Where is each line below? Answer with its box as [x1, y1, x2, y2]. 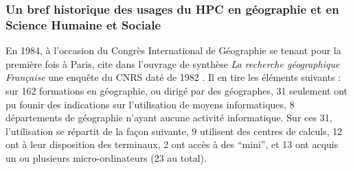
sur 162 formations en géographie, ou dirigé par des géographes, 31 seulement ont [5, 83, 348, 97]
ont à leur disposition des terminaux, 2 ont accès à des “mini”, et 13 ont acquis [5, 137, 339, 151]
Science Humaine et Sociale [5, 16, 161, 33]
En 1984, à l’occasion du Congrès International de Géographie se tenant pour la [5, 43, 341, 58]
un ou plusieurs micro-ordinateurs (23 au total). [5, 150, 207, 165]
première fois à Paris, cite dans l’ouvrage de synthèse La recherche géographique [5, 56, 340, 71]
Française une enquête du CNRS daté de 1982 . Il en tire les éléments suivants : [5, 70, 341, 84]
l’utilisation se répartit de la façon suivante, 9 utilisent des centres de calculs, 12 [5, 123, 343, 138]
